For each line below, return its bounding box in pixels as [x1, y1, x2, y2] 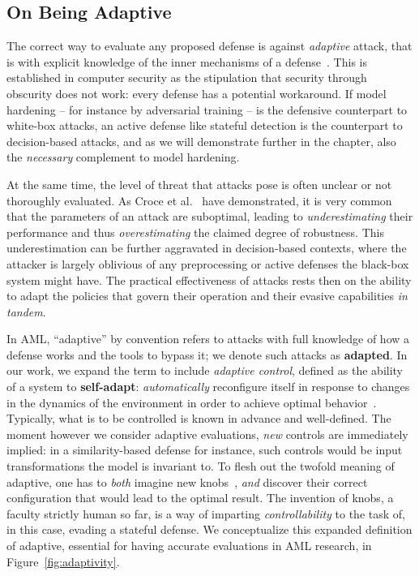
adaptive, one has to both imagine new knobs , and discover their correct [6, 473, 368, 490]
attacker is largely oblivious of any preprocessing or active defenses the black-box [6, 255, 409, 272]
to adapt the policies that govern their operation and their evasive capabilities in [6, 287, 408, 304]
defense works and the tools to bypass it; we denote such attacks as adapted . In [6, 346, 408, 363]
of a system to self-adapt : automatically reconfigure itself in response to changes [6, 378, 410, 395]
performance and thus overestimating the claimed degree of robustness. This [6, 223, 384, 240]
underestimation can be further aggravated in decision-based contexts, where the [6, 239, 407, 256]
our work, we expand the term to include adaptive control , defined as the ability [6, 362, 404, 379]
